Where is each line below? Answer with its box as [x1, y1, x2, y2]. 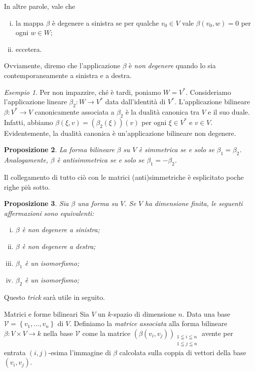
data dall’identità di [105, 96, 166, 107]
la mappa [15, 17, 44, 28]
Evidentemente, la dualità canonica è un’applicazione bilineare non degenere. [4, 127, 236, 138]
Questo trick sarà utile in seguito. [4, 292, 105, 302]
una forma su [77, 198, 118, 208]
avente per [202, 328, 233, 338]
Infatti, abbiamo [4, 117, 53, 127]
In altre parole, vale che [4, 1, 75, 11]
